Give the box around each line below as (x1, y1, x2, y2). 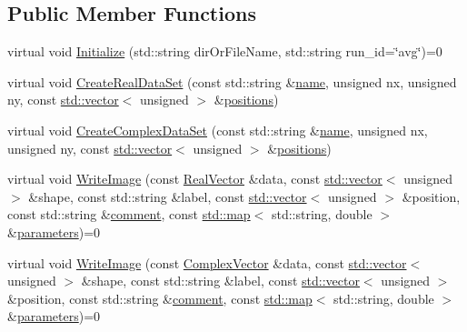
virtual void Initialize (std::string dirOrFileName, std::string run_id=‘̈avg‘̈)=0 (7, 42, 442, 61)
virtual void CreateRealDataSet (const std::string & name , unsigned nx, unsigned (7, 72, 457, 91)
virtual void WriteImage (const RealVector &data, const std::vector (7, 169, 383, 188)
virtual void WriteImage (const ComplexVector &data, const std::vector (7, 253, 407, 272)
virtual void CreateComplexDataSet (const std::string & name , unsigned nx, (7, 120, 428, 139)
